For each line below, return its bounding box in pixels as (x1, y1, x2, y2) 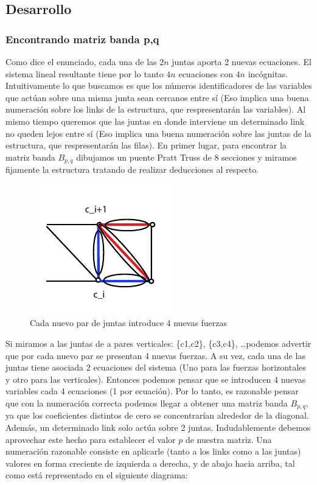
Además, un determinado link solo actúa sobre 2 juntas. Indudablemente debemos (5, 421, 311, 433)
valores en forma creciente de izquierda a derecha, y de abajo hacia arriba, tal (5, 456, 295, 469)
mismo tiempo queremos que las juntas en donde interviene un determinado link (5, 114, 305, 127)
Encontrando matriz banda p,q (5, 31, 159, 46)
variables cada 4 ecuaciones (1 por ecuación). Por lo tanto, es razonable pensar (5, 385, 299, 397)
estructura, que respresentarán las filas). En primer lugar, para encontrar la (5, 139, 287, 152)
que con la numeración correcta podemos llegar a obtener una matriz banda (5, 396, 288, 409)
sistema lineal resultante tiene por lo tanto (5, 67, 164, 80)
